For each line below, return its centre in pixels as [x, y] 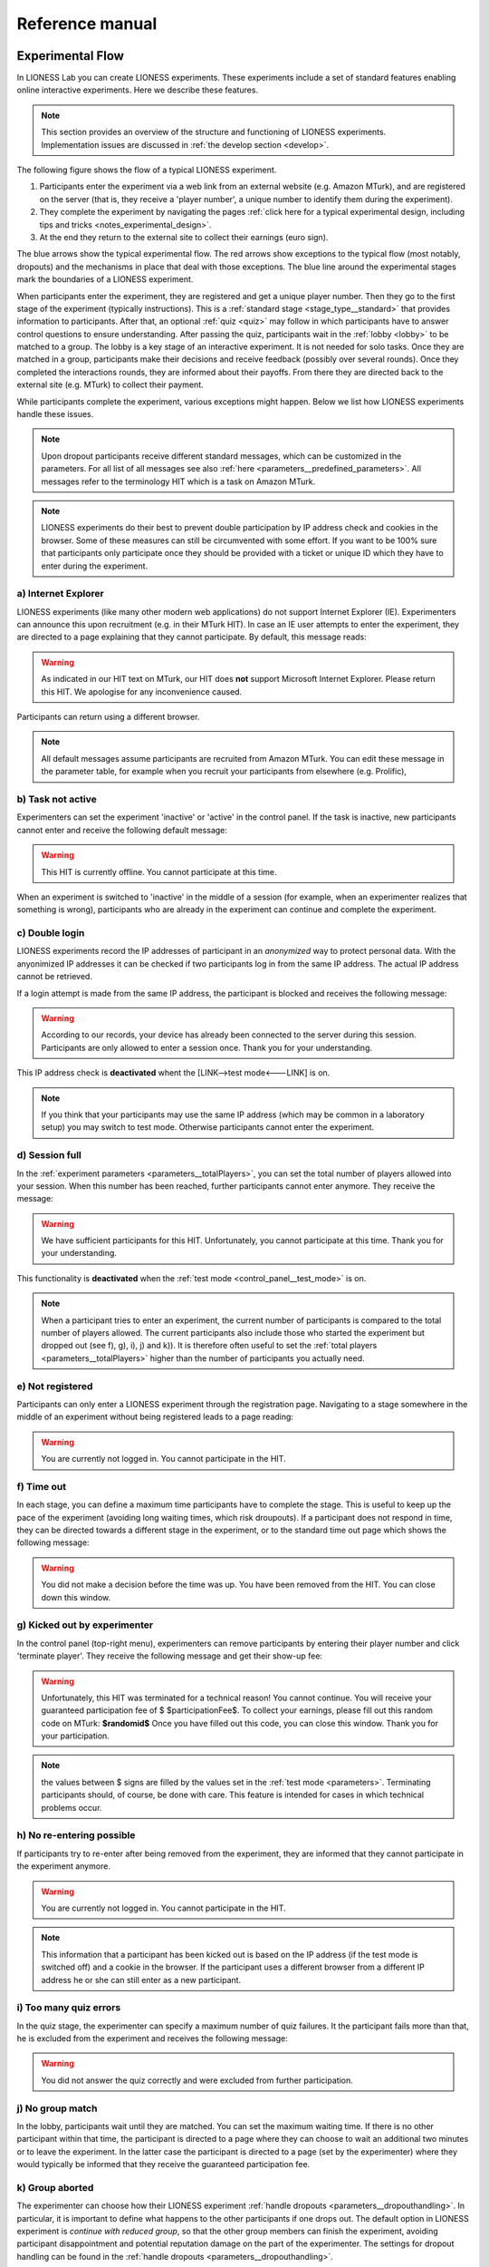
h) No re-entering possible [76, 1835]
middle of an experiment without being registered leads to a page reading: [155, 1417]
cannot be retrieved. [54, 977]
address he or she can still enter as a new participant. [141, 1980]
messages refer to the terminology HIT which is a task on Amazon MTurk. [178, 482]
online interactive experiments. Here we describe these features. [137, 90]
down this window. [76, 1597]
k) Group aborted [55, 2187]
